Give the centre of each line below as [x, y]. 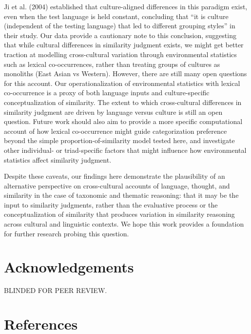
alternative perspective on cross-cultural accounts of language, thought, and [117, 185]
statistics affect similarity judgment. [58, 159]
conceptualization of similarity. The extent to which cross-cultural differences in [123, 102]
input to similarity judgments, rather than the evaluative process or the [111, 204]
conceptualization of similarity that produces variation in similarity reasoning [119, 214]
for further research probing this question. [67, 233]
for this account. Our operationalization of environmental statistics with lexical [122, 83]
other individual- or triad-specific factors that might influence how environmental [125, 150]
